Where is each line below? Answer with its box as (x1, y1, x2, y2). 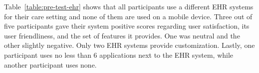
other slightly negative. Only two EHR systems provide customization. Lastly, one (4, 40, 255, 50)
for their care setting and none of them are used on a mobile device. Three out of (4, 11, 253, 21)
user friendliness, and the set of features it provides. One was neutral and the (4, 30, 240, 40)
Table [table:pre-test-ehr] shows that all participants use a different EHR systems (4, 1, 254, 11)
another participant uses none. (4, 59, 97, 70)
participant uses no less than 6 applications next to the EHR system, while (4, 49, 234, 60)
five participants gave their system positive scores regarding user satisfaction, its (4, 21, 250, 31)
